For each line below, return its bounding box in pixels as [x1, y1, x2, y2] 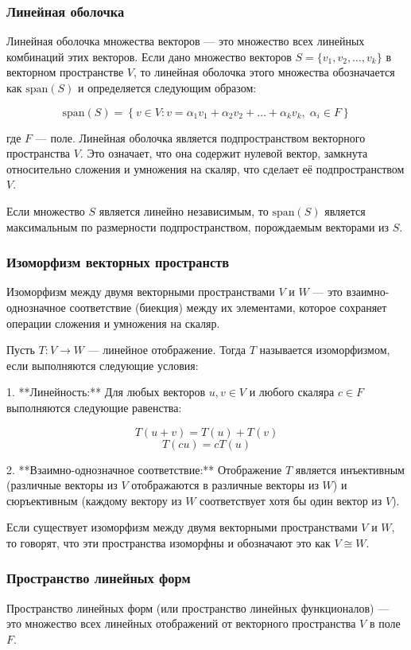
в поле [369, 615, 401, 632]
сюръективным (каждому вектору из [6, 492, 182, 508]
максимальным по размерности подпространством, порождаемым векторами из [6, 218, 390, 235]
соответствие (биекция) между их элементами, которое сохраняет [69, 298, 387, 315]
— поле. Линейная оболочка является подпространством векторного [35, 129, 366, 146]
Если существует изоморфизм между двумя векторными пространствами [6, 519, 358, 535]
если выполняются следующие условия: [6, 356, 199, 373]
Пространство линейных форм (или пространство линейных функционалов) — [6, 599, 390, 616]
